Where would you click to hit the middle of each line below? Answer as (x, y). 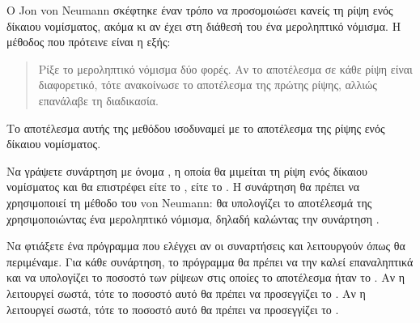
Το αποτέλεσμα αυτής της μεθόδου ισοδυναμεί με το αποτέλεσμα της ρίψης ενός (196, 127)
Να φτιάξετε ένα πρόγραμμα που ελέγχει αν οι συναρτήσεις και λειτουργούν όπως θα (206, 246)
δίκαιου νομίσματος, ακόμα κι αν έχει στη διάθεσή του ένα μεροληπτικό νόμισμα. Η (204, 25)
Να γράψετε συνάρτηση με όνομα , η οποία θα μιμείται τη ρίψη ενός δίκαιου (187, 170)
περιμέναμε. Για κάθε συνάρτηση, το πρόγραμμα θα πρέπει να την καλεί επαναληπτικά (210, 261)
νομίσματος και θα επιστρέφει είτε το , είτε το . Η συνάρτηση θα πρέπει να (183, 187)
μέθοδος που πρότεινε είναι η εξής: (89, 42)
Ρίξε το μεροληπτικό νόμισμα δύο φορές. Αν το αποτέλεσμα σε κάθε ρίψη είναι (225, 68)
